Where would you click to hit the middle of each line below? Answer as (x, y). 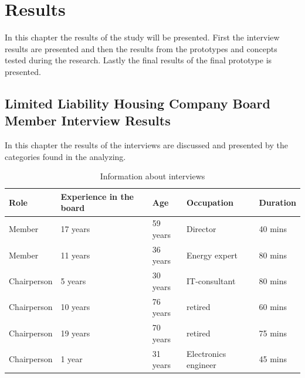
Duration (277, 202)
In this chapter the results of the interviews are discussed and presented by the (146, 145)
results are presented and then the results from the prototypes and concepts (141, 48)
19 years (75, 333)
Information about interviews (152, 176)
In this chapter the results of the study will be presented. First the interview (142, 37)
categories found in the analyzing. (65, 156)
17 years (75, 229)
